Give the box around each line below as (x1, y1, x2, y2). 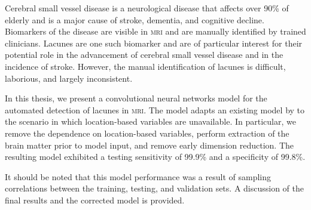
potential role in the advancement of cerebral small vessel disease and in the (5, 48, 283, 61)
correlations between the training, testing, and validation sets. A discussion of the (5, 182, 304, 194)
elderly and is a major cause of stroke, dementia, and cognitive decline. (5, 13, 264, 26)
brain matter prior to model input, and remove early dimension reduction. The (5, 138, 294, 151)
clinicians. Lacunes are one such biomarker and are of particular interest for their (5, 36, 303, 49)
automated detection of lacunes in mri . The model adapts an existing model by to (5, 103, 305, 116)
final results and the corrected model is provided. (5, 193, 185, 206)
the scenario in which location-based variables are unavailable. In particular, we (5, 115, 296, 128)
